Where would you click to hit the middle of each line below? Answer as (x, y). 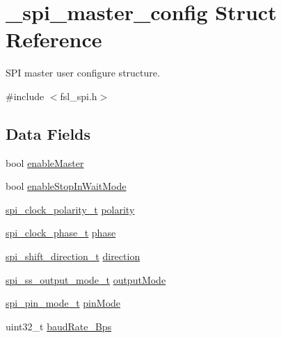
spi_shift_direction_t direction (73, 256)
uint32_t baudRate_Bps (59, 326)
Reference (54, 39)
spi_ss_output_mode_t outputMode (86, 279)
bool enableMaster (45, 162)
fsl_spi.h (79, 96)
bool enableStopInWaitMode (66, 186)
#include (25, 96)
